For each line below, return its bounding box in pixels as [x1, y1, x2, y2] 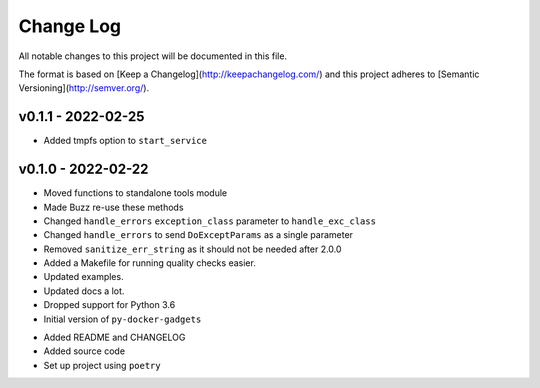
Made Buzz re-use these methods [43, 201, 184, 213]
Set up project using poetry [43, 359, 161, 371]
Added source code [43, 345, 125, 357]
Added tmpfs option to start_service [43, 135, 207, 147]
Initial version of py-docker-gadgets [43, 313, 202, 325]
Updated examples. [43, 271, 124, 283]
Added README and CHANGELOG [43, 331, 186, 344]
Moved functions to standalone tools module [43, 187, 228, 199]
